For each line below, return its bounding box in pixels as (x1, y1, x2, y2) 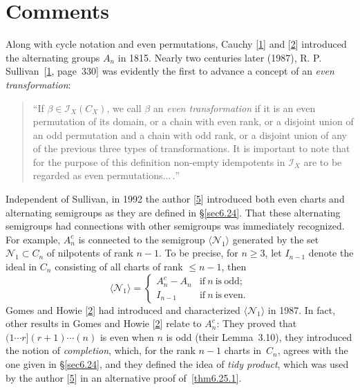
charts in (224, 343, 262, 357)
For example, (6, 232, 61, 246)
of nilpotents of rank (46, 245, 133, 260)
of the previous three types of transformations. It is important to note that (32, 141, 350, 156)
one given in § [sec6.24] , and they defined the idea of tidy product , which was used (6, 357, 349, 371)
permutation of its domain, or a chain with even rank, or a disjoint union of (32, 114, 354, 129)
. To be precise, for (158, 245, 238, 260)
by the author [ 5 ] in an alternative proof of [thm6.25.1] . (6, 370, 242, 384)
